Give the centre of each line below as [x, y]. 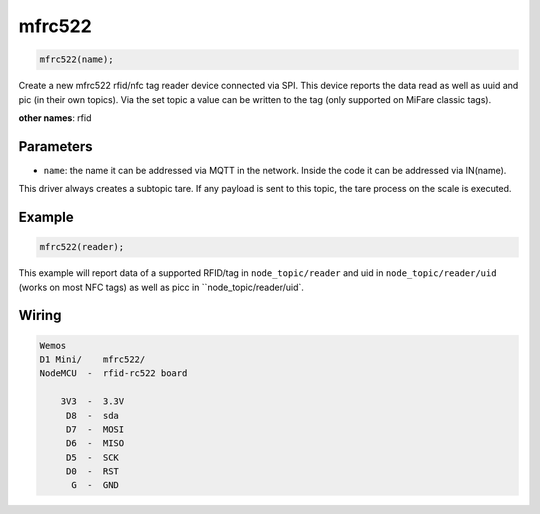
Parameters [55, 146]
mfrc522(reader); [82, 247]
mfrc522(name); [76, 59]
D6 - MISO [95, 443]
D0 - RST [92, 471]
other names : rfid [55, 117]
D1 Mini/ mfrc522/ [92, 359]
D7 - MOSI [95, 429]
